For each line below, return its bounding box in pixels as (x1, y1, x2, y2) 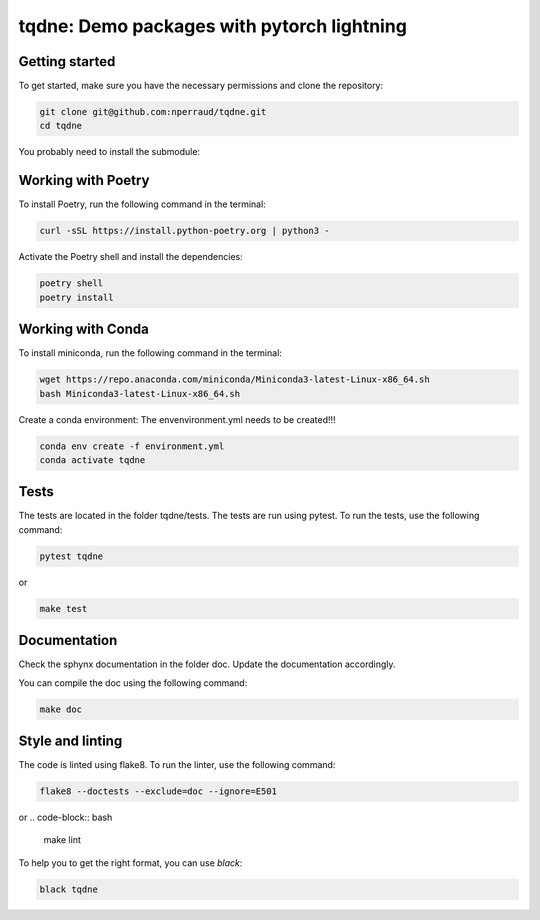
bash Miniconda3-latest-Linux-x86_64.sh (39, 388, 240, 399)
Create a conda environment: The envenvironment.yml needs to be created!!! (18, 413, 336, 425)
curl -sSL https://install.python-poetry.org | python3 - (39, 225, 330, 237)
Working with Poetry (18, 172, 150, 189)
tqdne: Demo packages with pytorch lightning (18, 15, 407, 37)
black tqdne (39, 883, 99, 895)
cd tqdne (39, 120, 83, 132)
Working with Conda (18, 321, 149, 338)
